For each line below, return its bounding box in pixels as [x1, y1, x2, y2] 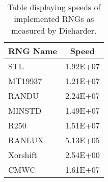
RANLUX [8, 134, 44, 146]
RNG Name [8, 45, 57, 57]
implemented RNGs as [14, 13, 94, 24]
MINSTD [8, 105, 42, 116]
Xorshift [8, 149, 38, 161]
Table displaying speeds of [7, 1, 101, 13]
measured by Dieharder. [11, 24, 97, 36]
